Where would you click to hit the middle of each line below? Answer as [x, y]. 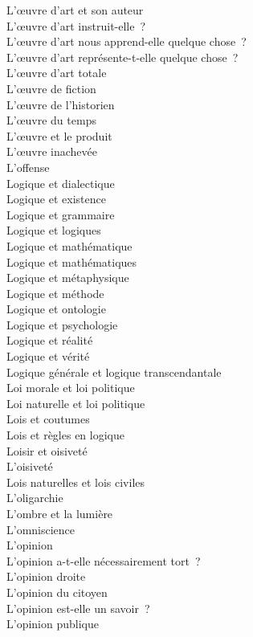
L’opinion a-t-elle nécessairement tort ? [104, 560]
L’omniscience [41, 529]
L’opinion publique [53, 624]
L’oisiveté [30, 466]
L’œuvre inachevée [52, 151]
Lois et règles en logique [65, 435]
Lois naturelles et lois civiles [76, 482]
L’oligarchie [35, 498]
